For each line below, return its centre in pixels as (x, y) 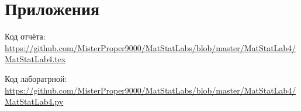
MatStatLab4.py (34, 101)
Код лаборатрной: (36, 78)
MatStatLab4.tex (35, 59)
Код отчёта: (25, 36)
